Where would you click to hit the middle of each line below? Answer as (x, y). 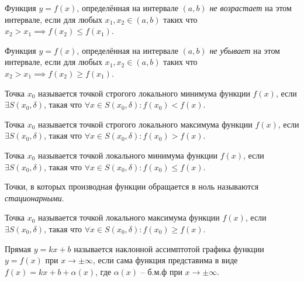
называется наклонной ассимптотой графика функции (169, 248)
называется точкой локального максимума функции (129, 217)
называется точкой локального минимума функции (128, 155)
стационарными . (34, 197)
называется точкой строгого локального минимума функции (144, 93)
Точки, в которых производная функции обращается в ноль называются (132, 186)
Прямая (18, 248)
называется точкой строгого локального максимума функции (145, 124)
